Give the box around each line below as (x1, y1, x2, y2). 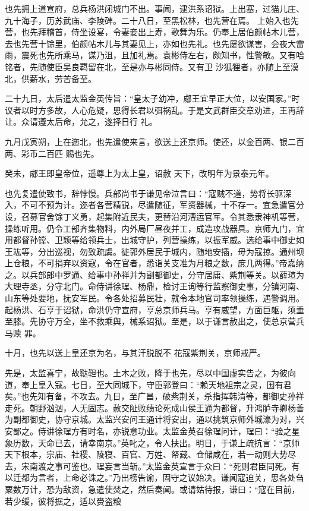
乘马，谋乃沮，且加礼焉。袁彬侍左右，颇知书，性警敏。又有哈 (62, 49, 304, 61)
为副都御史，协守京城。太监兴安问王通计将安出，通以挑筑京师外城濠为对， (5, 413, 296, 425)
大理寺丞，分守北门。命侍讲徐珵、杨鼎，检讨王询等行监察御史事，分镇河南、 (5, 280, 304, 292)
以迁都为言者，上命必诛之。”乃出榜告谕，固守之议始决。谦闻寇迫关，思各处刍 (5, 471, 304, 484)
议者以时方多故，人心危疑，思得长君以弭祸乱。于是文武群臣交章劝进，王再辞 (5, 103, 304, 116)
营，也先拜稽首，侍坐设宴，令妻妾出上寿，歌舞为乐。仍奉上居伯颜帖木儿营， (5, 26, 304, 38)
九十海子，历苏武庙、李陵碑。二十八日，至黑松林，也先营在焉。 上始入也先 (5, 14, 299, 26)
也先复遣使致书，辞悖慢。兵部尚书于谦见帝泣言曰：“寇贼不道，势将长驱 (5, 187, 283, 199)
